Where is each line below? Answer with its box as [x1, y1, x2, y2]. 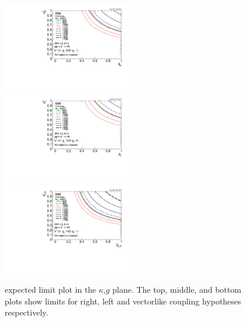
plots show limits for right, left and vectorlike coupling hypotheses [5, 294, 241, 307]
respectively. [5, 306, 48, 318]
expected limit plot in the [5, 283, 96, 296]
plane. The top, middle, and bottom [112, 283, 241, 296]
